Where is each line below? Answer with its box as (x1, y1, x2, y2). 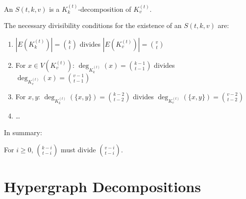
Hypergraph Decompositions (4, 176, 201, 196)
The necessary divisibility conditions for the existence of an (4, 20, 182, 30)
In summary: (4, 127, 42, 137)
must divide (60, 144, 96, 155)
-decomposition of (78, 3, 131, 14)
